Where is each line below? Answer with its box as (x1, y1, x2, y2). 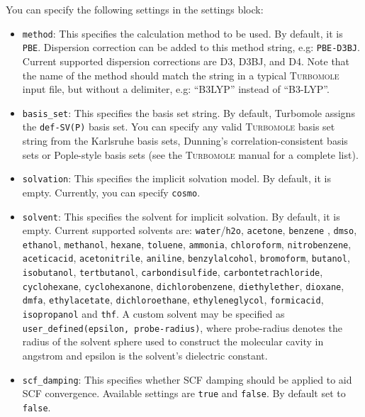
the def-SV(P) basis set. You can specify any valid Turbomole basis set (22, 119, 335, 134)
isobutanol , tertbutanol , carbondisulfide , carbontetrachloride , (22, 265, 323, 279)
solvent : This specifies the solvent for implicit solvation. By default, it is (22, 208, 340, 223)
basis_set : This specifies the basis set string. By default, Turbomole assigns (22, 105, 355, 120)
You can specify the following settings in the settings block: (6, 2, 264, 16)
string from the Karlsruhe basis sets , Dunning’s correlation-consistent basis (22, 133, 348, 148)
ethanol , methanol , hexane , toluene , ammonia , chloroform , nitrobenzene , (22, 236, 352, 251)
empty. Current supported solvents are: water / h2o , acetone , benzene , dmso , (22, 223, 357, 238)
